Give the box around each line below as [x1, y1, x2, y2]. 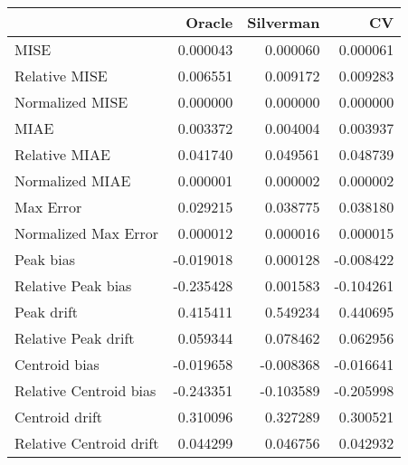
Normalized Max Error [14, 223, 159, 243]
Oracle [185, 12, 233, 33]
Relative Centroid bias [14, 380, 157, 401]
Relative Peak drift [14, 327, 135, 348]
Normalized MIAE [14, 170, 131, 191]
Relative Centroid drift [14, 432, 159, 453]
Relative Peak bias [14, 275, 132, 296]
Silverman [247, 12, 320, 33]
